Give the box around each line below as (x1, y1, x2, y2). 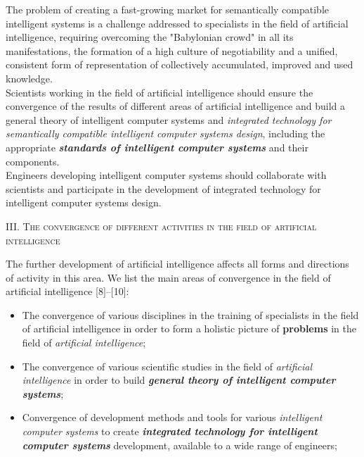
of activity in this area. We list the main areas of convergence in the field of (6, 270, 331, 284)
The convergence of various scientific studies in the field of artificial (22, 358, 313, 373)
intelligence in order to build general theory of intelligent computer (22, 373, 336, 387)
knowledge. (6, 70, 53, 85)
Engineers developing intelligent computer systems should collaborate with (6, 168, 327, 182)
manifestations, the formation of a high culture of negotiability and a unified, (6, 43, 338, 58)
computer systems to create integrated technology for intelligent (22, 424, 318, 439)
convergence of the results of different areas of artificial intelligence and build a (6, 99, 346, 113)
